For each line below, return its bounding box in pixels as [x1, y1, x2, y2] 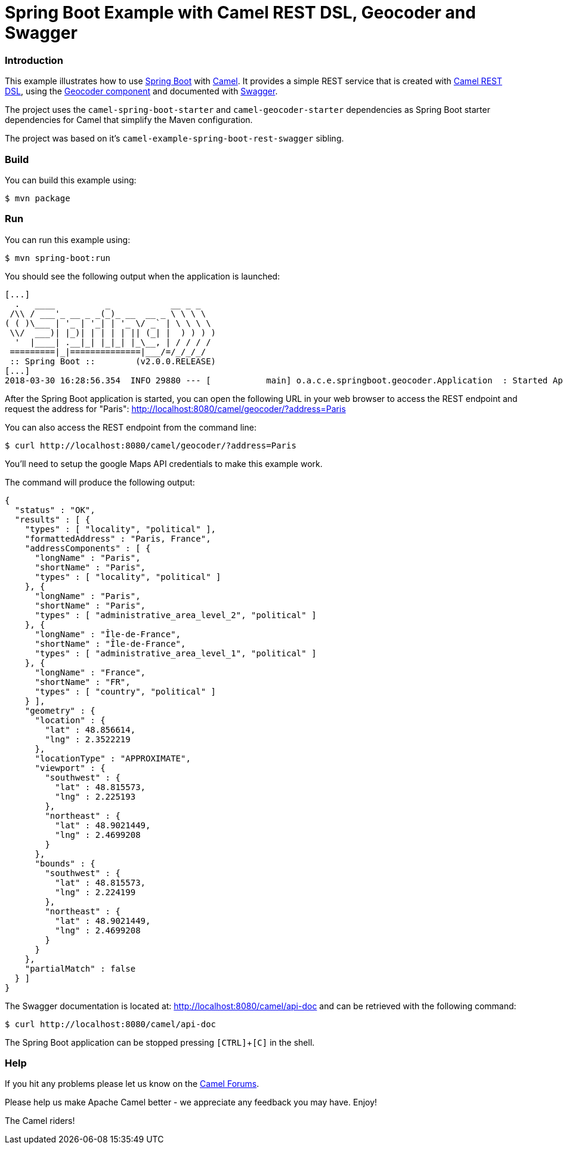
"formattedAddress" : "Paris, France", [24, 533, 211, 543]
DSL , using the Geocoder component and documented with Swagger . [5, 86, 278, 97]
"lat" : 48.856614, [45, 724, 136, 735]
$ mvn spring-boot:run [5, 253, 111, 263]
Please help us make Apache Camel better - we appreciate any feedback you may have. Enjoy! [5, 1097, 378, 1108]
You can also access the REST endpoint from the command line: [5, 422, 256, 432]
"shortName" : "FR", [35, 677, 131, 687]
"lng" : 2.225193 [55, 791, 136, 801]
